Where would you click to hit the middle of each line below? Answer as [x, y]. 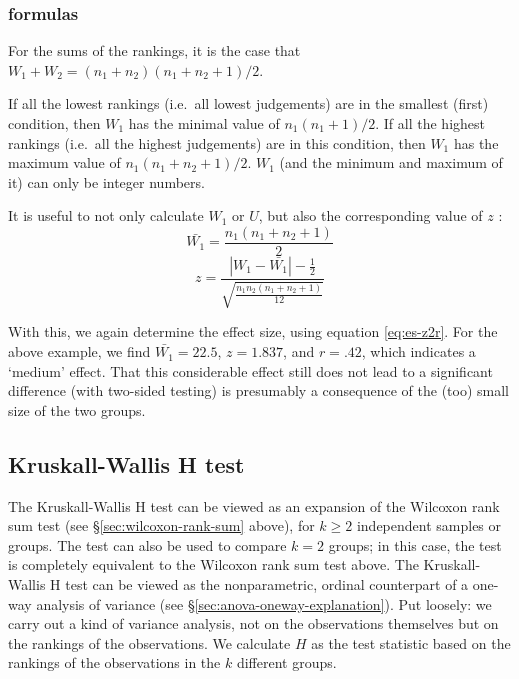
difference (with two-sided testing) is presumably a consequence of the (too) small [258, 390]
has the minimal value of [204, 123]
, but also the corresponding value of [370, 215]
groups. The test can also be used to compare [147, 544]
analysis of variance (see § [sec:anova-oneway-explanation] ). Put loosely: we [264, 603]
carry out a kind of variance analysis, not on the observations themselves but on [253, 623]
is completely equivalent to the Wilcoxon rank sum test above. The [213, 564]
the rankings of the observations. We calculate [149, 642]
